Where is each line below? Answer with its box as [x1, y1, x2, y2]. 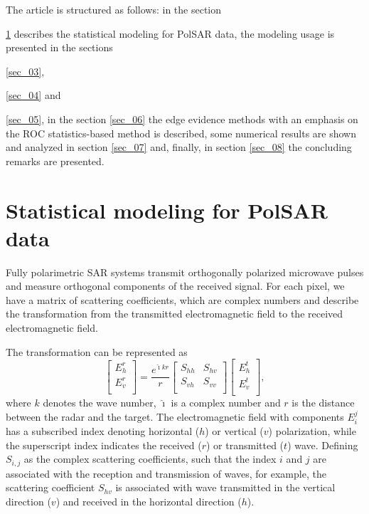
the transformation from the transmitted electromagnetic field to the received [6, 306, 343, 321]
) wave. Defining [287, 437, 358, 452]
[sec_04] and [6, 88, 61, 103]
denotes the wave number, [43, 395, 156, 410]
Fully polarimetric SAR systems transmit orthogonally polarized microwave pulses [6, 264, 364, 279]
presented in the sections [6, 40, 113, 55]
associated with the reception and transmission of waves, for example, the [6, 466, 326, 481]
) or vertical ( [205, 424, 264, 439]
